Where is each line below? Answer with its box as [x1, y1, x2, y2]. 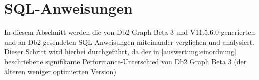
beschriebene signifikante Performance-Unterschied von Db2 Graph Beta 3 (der [4, 56, 247, 66]
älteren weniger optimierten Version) [4, 66, 116, 76]
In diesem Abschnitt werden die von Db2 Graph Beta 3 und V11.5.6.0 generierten [4, 27, 255, 37]
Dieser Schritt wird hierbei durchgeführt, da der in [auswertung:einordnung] [4, 46, 236, 57]
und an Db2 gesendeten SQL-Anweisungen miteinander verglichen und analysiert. [4, 36, 255, 47]
